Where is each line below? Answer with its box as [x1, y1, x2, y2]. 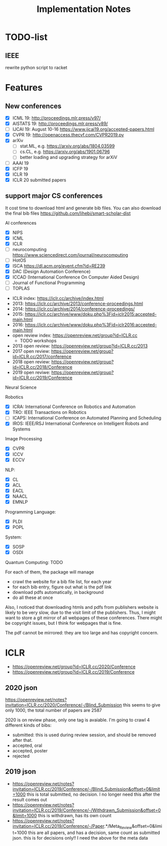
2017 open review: [12, 348, 50, 354]
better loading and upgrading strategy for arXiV [19, 154, 118, 160]
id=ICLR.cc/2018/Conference [12, 364, 73, 370]
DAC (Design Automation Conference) [12, 268, 91, 275]
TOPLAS [12, 285, 30, 291]
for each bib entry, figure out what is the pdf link [12, 584, 112, 590]
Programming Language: [5, 509, 56, 515]
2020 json [5, 684, 38, 692]
